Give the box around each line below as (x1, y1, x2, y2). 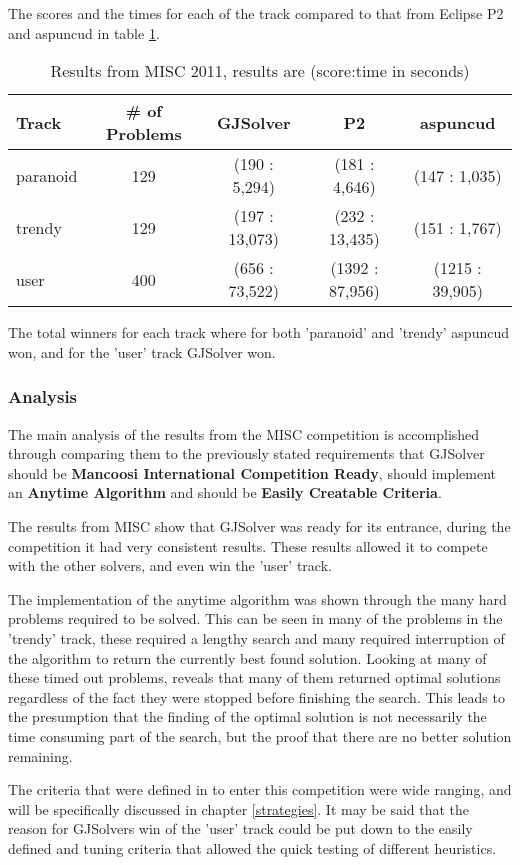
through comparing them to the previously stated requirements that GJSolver (8, 443, 485, 464)
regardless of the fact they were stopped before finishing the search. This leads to (8, 686, 505, 707)
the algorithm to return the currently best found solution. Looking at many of (8, 647, 487, 668)
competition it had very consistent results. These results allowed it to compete (8, 535, 488, 556)
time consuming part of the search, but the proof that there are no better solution (8, 725, 512, 746)
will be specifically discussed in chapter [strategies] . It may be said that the (8, 798, 470, 819)
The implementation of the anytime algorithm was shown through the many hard (8, 588, 507, 609)
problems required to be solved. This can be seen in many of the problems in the (8, 608, 503, 629)
